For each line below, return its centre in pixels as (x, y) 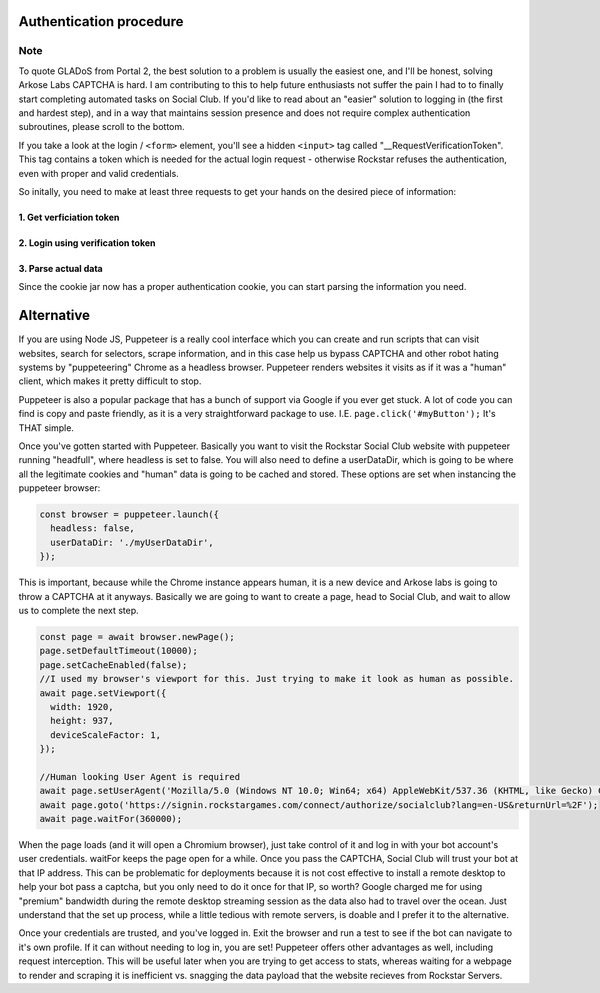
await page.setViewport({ (103, 693)
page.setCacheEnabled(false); (113, 664)
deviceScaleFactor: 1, (106, 734)
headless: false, (92, 528)
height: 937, (82, 721)
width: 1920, (82, 706)
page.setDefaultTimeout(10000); (119, 651)
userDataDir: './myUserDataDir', (132, 542)
